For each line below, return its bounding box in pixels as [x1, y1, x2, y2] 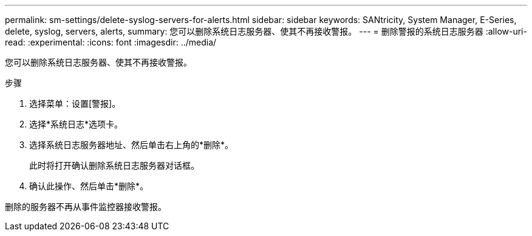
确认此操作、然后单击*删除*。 [29, 181, 149, 191]
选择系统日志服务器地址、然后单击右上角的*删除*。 [29, 140, 234, 150]
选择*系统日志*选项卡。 [29, 119, 123, 129]
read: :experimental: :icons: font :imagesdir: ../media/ [5, 37, 217, 47]
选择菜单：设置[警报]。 [29, 98, 121, 109]
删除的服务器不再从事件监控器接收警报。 [5, 201, 166, 212]
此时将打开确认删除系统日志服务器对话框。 [29, 160, 199, 170]
